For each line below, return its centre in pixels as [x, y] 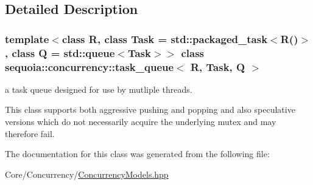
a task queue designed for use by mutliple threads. [99, 89]
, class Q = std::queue [60, 52]
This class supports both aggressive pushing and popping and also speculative [150, 109]
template [27, 39]
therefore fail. [30, 133]
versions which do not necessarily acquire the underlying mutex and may [141, 122]
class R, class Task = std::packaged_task [165, 39]
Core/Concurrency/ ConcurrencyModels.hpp [87, 174]
